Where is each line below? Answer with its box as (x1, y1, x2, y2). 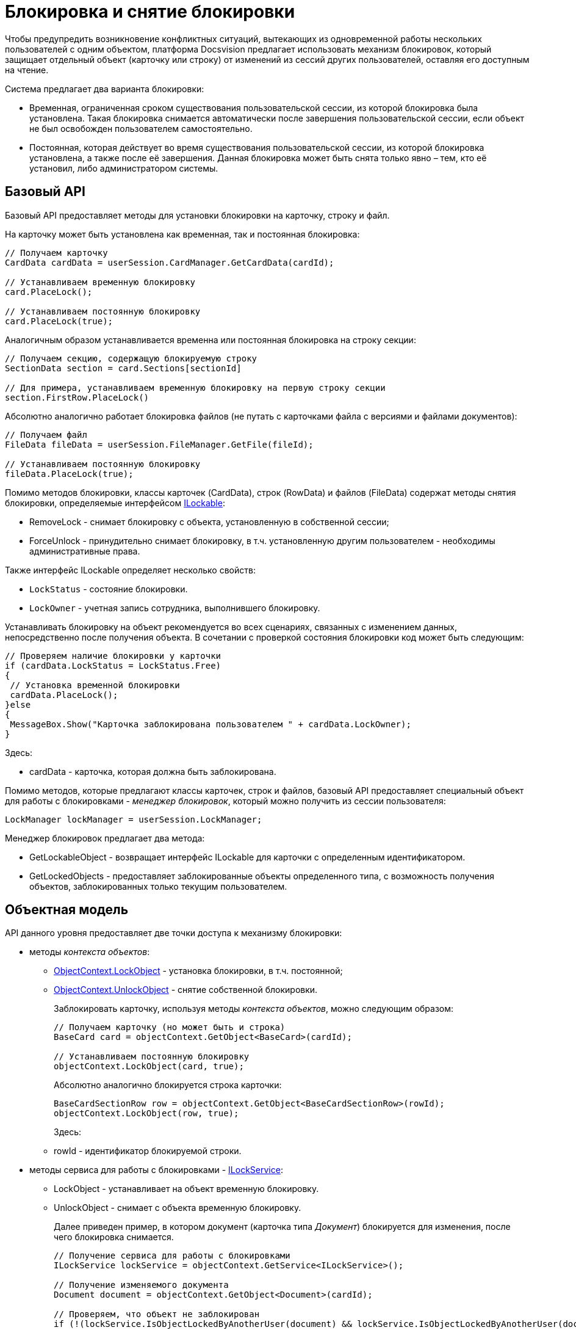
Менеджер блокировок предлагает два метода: (5, 832, 205, 843)
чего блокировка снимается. (54, 1232, 174, 1243)
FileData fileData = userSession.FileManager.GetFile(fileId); (5, 439, 314, 449)
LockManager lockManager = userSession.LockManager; (5, 814, 262, 824)
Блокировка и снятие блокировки (5, 1, 295, 22)
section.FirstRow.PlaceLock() (5, 392, 149, 402)
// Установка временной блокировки (10, 680, 180, 690)
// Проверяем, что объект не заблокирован (54, 1309, 260, 1320)
